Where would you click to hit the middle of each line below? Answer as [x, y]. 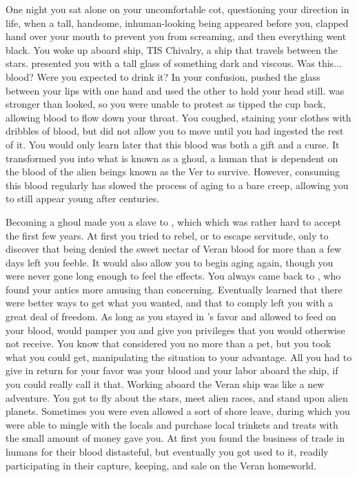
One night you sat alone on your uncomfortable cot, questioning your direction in [177, 9]
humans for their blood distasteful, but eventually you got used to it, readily [167, 451]
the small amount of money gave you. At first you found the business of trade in [175, 438]
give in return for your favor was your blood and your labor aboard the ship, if [172, 370]
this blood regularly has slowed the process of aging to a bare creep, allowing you [177, 185]
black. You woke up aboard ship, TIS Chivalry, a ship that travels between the [172, 49]
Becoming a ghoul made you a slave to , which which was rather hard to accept [173, 221]
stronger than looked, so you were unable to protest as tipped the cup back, [166, 104]
